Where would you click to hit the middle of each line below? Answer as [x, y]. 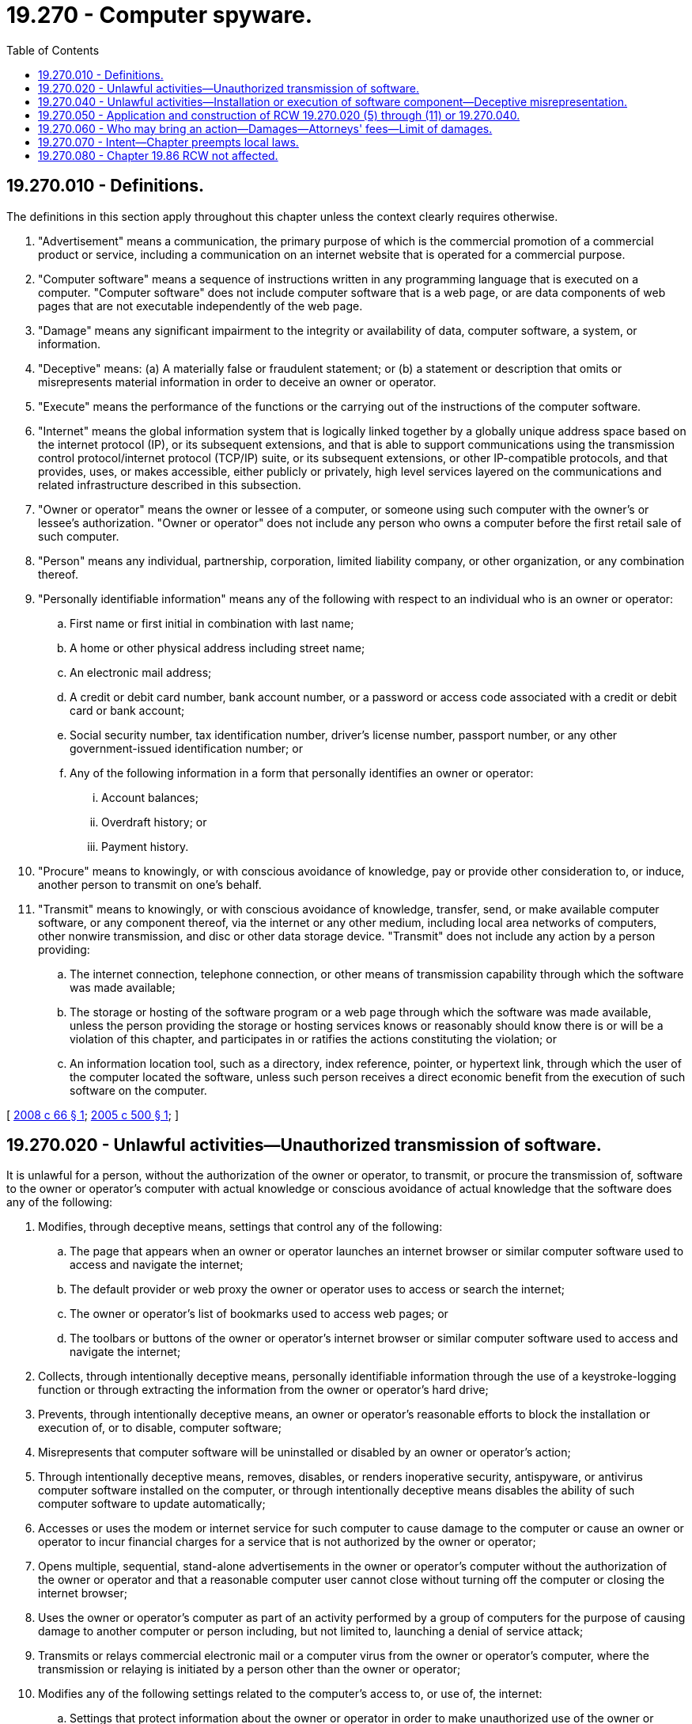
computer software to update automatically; [152, 1504]
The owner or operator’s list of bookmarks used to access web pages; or [259, 1314]
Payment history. [145, 846]
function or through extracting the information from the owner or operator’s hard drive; [263, 1390]
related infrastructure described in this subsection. [170, 484]
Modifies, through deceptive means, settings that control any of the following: [240, 1227]
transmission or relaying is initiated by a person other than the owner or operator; [250, 1669]
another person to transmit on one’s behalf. [150, 884]
